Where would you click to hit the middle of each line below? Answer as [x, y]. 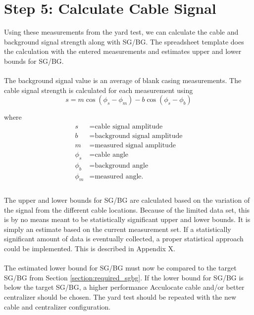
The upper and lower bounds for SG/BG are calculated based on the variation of [127, 200]
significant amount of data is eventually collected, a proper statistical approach [124, 239]
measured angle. [119, 176]
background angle [122, 165]
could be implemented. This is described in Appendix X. [90, 248]
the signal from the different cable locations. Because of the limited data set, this [127, 209]
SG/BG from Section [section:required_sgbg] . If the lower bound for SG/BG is [124, 277]
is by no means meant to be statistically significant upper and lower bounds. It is [127, 219]
